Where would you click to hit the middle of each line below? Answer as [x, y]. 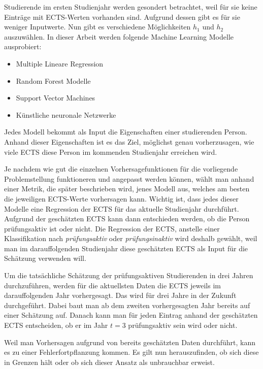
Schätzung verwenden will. [45, 258]
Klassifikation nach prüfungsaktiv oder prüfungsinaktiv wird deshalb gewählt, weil [131, 238]
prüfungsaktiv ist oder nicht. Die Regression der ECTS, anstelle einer [112, 228]
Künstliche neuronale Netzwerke [66, 114]
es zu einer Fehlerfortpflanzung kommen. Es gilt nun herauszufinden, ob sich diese [131, 352]
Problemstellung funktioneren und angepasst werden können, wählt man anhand [129, 178]
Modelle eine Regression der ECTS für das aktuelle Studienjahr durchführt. [122, 208]
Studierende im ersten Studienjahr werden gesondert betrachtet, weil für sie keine [131, 7]
